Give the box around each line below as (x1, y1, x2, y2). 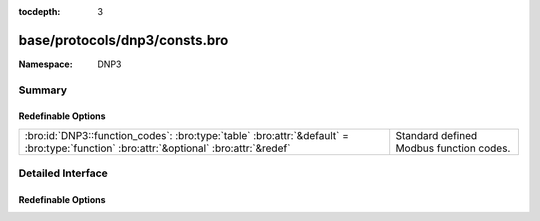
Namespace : (18, 58, 74, 70)
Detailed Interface (18, 166, 109, 180)
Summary (18, 83, 68, 97)
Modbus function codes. (395, 141, 511, 155)
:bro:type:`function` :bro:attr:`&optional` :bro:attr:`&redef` (24, 141, 291, 155)
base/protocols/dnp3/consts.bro (18, 31, 229, 49)
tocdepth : (18, 6, 61, 17)
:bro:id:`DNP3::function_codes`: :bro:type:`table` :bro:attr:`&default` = (24, 128, 349, 142)
